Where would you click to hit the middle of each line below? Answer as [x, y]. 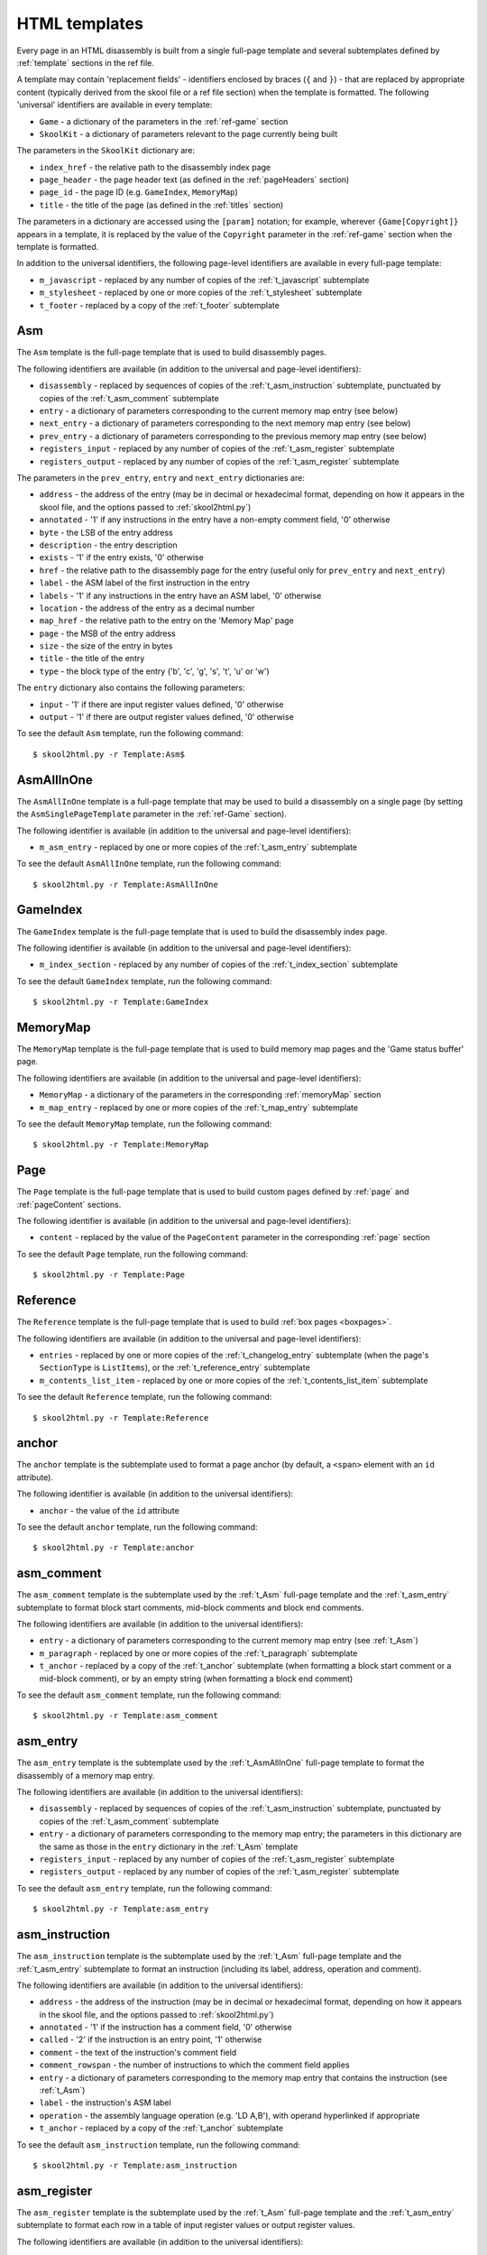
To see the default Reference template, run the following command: [144, 1397]
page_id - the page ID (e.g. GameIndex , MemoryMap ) [138, 192]
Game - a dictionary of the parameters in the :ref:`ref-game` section [164, 121]
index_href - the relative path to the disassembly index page [155, 167]
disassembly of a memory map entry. [86, 1775]
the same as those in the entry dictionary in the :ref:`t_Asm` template [169, 1846]
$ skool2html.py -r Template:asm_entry [121, 1909]
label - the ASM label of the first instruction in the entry [144, 583]
